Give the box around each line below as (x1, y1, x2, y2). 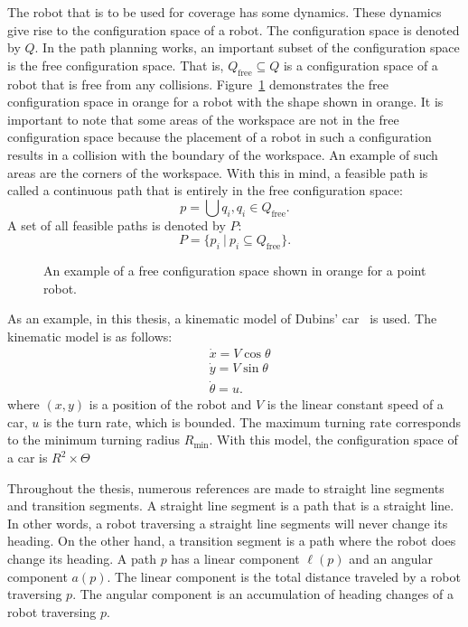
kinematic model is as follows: (7, 326, 173, 345)
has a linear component (171, 549, 300, 567)
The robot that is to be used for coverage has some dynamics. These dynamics (7, 3, 442, 21)
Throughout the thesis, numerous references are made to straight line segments (7, 478, 445, 497)
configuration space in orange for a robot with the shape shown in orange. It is (7, 92, 444, 111)
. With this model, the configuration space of (209, 430, 458, 449)
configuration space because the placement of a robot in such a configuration (7, 127, 432, 146)
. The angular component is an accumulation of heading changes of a (72, 585, 454, 604)
